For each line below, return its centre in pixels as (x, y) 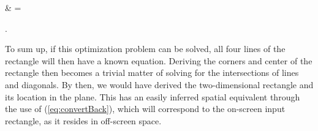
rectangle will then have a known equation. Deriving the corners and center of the (159, 60)
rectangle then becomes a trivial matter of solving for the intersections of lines (152, 73)
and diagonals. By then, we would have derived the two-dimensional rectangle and (159, 84)
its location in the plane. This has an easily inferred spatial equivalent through (153, 96)
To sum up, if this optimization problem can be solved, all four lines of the (145, 49)
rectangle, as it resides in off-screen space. (83, 120)
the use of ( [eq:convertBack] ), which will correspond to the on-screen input (145, 109)
